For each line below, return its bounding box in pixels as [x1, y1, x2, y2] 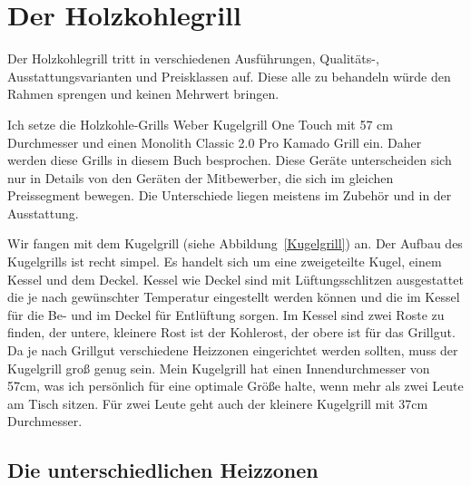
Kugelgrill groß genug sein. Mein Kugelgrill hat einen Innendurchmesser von [7, 358, 430, 377]
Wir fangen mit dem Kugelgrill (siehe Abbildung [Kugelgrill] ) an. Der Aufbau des [7, 234, 463, 253]
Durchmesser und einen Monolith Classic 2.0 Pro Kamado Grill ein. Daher [7, 132, 422, 151]
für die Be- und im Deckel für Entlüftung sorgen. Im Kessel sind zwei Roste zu [7, 305, 445, 324]
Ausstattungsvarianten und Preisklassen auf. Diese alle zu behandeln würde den [7, 66, 451, 85]
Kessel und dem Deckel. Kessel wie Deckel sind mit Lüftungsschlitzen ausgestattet [7, 269, 464, 288]
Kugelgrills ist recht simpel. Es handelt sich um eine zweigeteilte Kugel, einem [7, 252, 442, 271]
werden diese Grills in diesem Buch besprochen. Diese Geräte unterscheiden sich [7, 150, 452, 170]
